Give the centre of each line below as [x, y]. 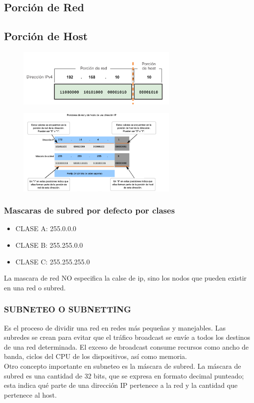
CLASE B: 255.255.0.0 [49, 245]
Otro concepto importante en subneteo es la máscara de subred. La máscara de [123, 366]
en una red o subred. [35, 287]
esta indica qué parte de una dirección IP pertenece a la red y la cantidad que [121, 385]
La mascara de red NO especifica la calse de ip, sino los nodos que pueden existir [125, 278]
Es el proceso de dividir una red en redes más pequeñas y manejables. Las [115, 327]
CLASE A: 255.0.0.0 [46, 228]
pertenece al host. [30, 394]
